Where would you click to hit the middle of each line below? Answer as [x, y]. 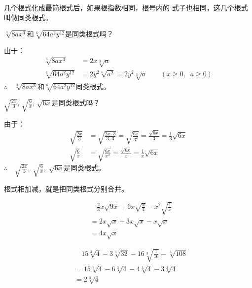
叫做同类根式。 [28, 17]
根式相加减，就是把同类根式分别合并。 [66, 188]
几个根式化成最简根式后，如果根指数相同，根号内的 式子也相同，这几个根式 [126, 7]
